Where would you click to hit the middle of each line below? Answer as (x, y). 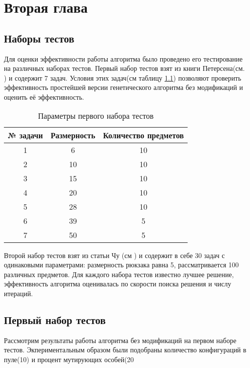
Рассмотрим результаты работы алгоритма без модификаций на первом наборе (120, 340)
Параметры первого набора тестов (96, 115)
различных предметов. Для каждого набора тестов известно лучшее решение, (119, 274)
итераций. (19, 293)
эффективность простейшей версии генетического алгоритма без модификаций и (124, 87)
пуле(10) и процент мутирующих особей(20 (69, 359)
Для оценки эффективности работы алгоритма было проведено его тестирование (123, 58)
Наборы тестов (39, 38)
